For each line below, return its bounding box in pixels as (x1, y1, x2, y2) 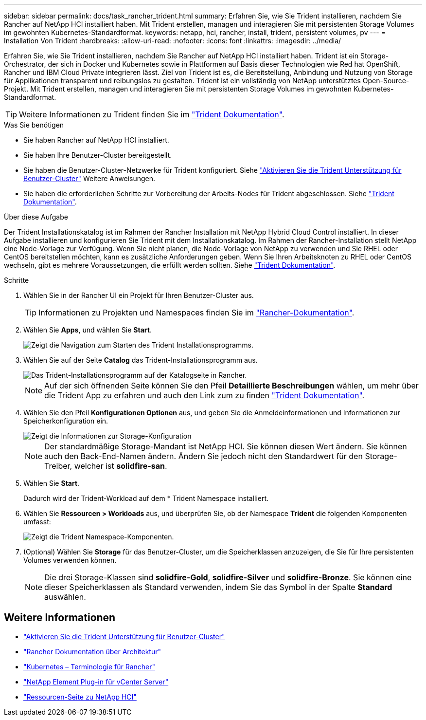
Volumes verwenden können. (23, 556, 117, 564)
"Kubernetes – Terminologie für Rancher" (23, 662, 156, 671)
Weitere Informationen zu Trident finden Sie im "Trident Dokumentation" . (19, 110, 284, 119)
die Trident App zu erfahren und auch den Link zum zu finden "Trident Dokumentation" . (44, 390, 365, 400)
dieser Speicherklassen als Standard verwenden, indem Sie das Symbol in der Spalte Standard (44, 582, 392, 592)
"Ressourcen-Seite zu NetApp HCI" (23, 692, 137, 701)
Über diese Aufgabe (4, 213, 68, 221)
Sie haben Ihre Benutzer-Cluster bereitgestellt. (23, 151, 172, 159)
